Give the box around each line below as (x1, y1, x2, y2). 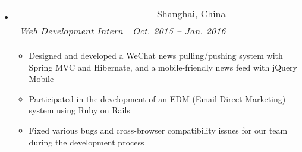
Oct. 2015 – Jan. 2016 (132, 24, 226, 37)
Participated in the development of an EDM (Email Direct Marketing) (29, 92, 286, 104)
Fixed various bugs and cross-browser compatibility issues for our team (29, 123, 288, 136)
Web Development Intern (19, 24, 123, 37)
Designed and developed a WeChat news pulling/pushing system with (29, 49, 283, 61)
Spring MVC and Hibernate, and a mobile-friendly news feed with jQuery (29, 61, 297, 73)
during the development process (29, 135, 144, 148)
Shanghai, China (156, 7, 226, 20)
